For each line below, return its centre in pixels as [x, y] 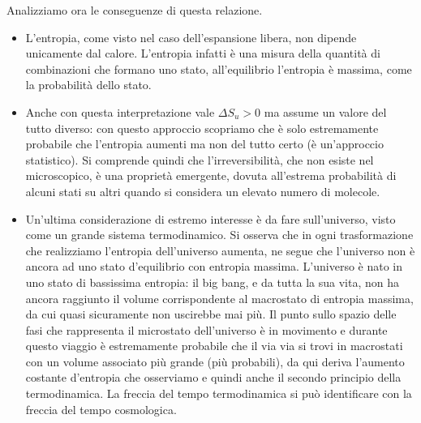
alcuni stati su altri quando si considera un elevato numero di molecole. [203, 191]
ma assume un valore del [325, 111]
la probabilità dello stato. [88, 85]
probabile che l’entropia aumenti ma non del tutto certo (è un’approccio [204, 144]
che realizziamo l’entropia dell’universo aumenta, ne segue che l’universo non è [220, 250]
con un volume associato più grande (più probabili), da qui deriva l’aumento [215, 361]
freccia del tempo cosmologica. [101, 409]
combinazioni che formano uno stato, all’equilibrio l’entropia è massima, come [219, 68]
